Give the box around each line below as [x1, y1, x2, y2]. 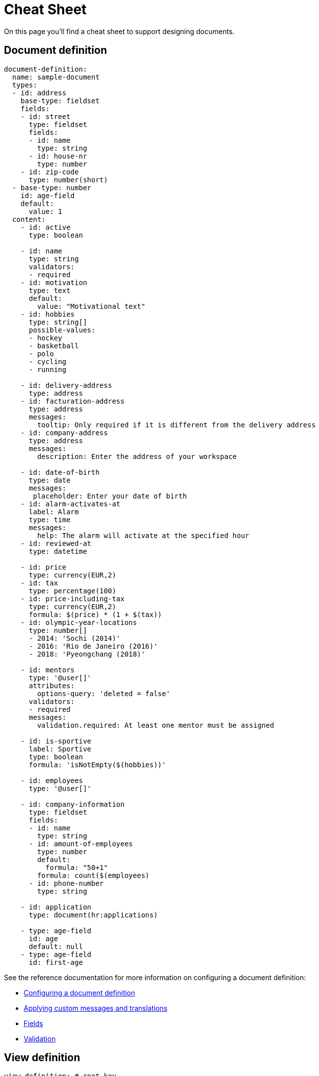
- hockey [29, 333, 63, 342]
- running [29, 365, 67, 373]
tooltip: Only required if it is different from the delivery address [37, 420, 316, 429]
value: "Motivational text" [37, 302, 145, 310]
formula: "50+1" [45, 863, 108, 871]
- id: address [12, 88, 67, 97]
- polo [29, 349, 54, 358]
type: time [29, 515, 71, 524]
